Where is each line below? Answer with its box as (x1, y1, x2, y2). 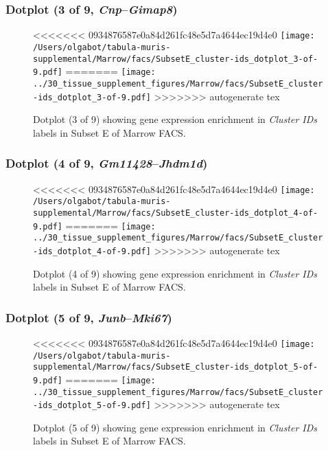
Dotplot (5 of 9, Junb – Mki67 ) (5, 308, 172, 326)
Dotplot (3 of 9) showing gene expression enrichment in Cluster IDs (33, 112, 318, 126)
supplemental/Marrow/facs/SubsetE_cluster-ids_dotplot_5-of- (33, 362, 318, 372)
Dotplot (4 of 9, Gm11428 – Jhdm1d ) (5, 155, 208, 172)
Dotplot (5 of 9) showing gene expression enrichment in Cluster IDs (33, 420, 318, 434)
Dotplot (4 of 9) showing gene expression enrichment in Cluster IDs (33, 266, 318, 280)
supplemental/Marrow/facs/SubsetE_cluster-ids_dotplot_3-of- (33, 54, 318, 64)
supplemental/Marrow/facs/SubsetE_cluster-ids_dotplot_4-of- (33, 207, 318, 218)
